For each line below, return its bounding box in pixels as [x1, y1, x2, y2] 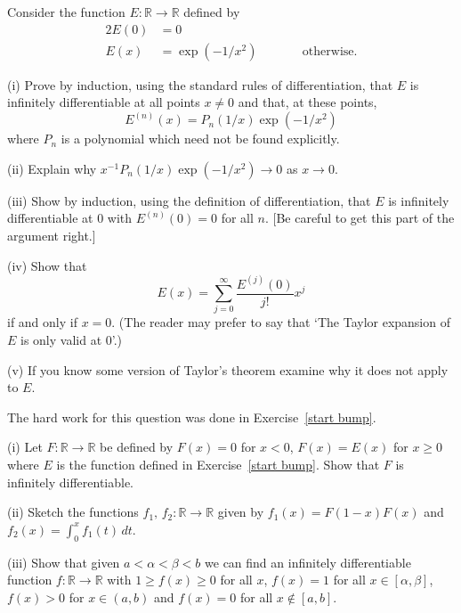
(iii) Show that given [7, 552, 120, 571]
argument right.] [7, 226, 96, 245]
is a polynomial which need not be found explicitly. [61, 129, 340, 148]
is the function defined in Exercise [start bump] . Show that [56, 455, 380, 474]
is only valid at [20, 331, 102, 349]
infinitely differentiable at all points [7, 93, 200, 111]
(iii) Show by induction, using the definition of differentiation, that [7, 191, 371, 209]
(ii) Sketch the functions [7, 503, 139, 521]
